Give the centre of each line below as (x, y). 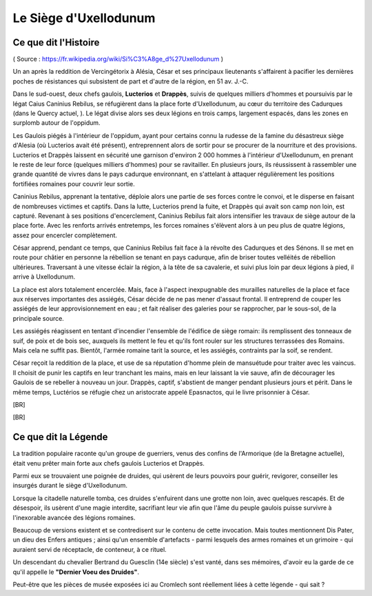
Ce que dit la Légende (60, 437)
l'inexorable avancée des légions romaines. (74, 517)
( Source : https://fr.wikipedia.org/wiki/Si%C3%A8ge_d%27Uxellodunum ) (118, 59)
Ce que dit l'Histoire (56, 42)
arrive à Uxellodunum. (44, 277)
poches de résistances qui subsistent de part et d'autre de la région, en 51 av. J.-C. (131, 81)
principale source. (39, 318)
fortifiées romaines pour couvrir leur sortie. (74, 183)
